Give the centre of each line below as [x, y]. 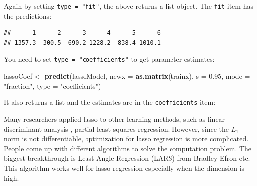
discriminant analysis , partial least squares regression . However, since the [117, 129]
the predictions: [28, 16]
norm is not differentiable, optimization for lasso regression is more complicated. [126, 139]
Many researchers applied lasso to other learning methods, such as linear [115, 119]
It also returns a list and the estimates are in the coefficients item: [110, 102]
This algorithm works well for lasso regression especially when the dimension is [124, 167]
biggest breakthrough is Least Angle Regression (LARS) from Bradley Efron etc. [127, 158]
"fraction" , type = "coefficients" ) [53, 85]
